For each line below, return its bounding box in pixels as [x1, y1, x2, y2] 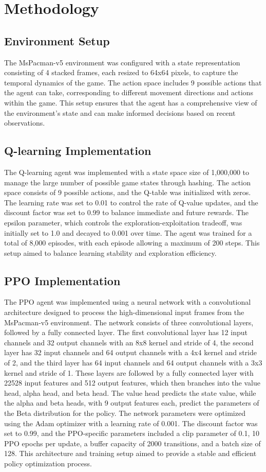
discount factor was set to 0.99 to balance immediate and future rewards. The [4, 207, 249, 218]
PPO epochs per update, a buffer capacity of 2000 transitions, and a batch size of [4, 438, 261, 448]
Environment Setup [4, 32, 110, 48]
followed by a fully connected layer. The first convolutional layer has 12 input [4, 327, 248, 338]
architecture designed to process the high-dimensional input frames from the [4, 307, 244, 318]
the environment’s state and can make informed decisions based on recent [4, 107, 236, 118]
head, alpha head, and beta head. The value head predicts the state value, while [4, 387, 256, 398]
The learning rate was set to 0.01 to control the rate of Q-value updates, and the [4, 197, 258, 207]
